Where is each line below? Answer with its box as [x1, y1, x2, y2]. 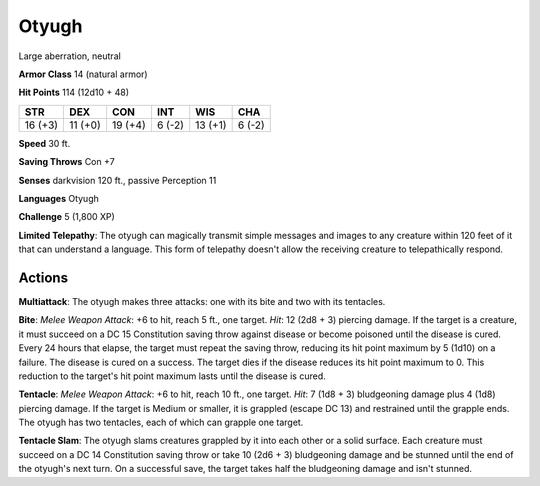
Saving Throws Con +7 [18, 156, 115, 168]
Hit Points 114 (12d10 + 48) [18, 86, 130, 99]
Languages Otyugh [18, 192, 99, 204]
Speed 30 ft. [18, 137, 71, 149]
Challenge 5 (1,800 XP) [18, 211, 115, 223]
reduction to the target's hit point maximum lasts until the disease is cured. [18, 370, 327, 382]
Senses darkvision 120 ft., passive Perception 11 [18, 174, 217, 186]
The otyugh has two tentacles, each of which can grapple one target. [18, 416, 304, 429]
